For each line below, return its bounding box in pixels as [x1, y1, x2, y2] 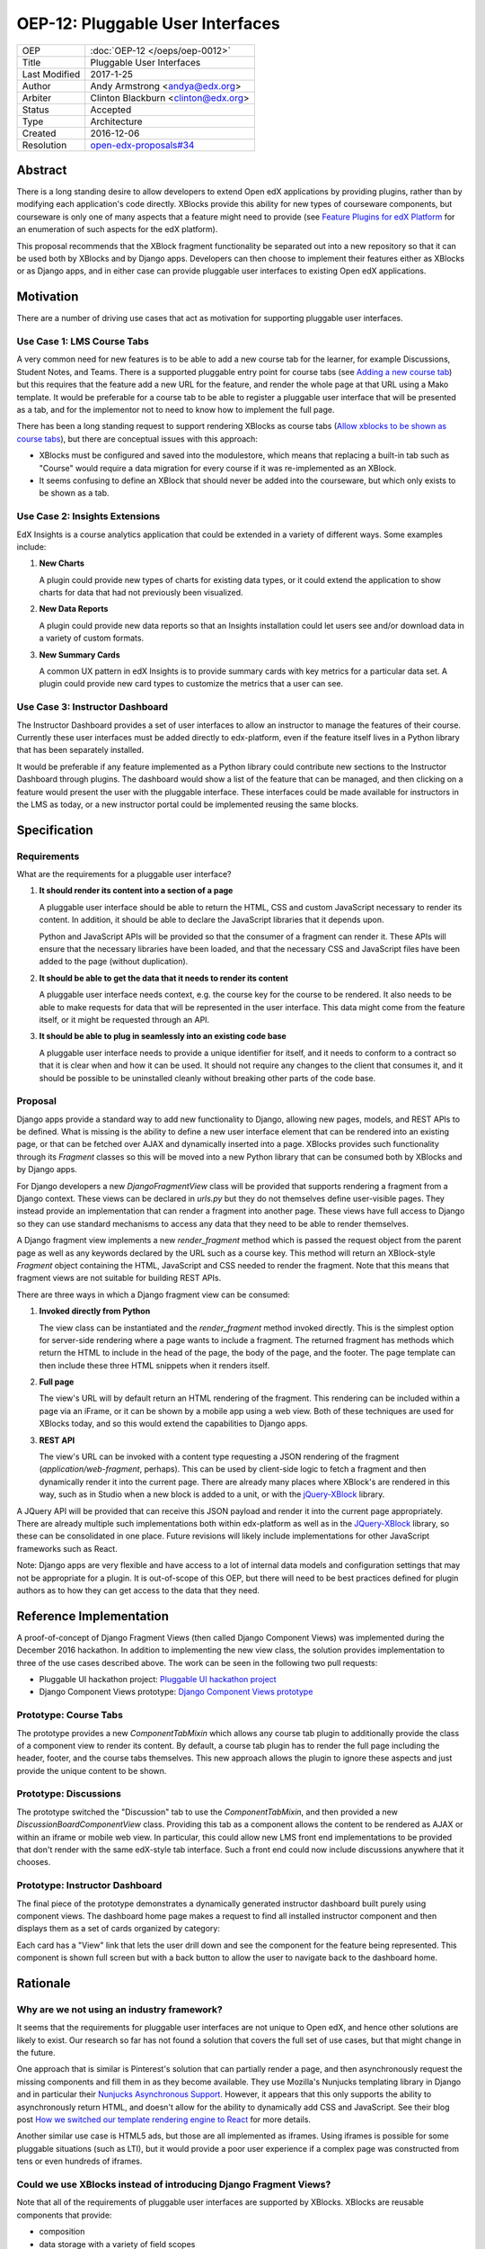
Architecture [90, 115, 143, 128]
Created [22, 127, 57, 139]
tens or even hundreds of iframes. [16, 2155, 143, 2167]
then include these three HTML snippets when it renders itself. [39, 1359, 269, 1371]
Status [22, 103, 49, 116]
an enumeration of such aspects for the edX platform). [16, 224, 218, 235]
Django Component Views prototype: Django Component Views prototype [39, 1687, 313, 1698]
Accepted [90, 103, 132, 116]
